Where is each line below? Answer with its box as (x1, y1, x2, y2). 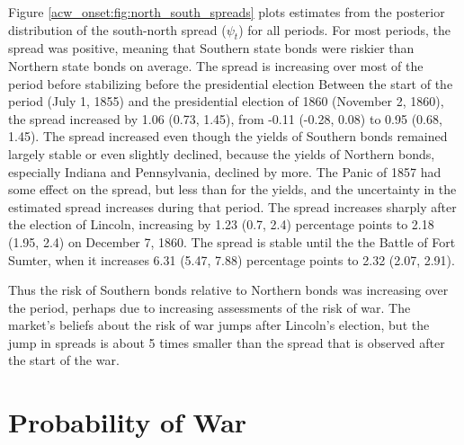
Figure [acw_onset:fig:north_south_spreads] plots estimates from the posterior (8, 3, 445, 21)
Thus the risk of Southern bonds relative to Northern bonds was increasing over (8, 280, 449, 299)
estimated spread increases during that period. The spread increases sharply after (8, 197, 457, 216)
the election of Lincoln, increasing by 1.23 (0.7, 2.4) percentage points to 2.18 (8, 215, 434, 234)
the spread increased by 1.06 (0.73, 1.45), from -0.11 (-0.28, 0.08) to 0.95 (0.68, (8, 109, 442, 128)
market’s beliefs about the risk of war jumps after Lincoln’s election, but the (8, 316, 430, 334)
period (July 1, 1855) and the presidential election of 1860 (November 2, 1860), (8, 92, 444, 111)
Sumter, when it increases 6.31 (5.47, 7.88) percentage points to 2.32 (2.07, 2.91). (8, 250, 455, 269)
